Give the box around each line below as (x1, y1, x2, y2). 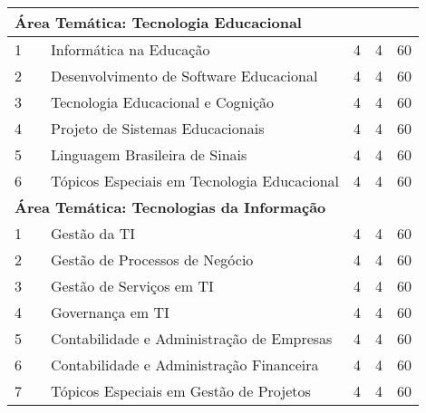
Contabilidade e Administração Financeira (51, 354, 319, 375)
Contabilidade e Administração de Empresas (51, 328, 333, 349)
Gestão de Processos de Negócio (51, 249, 254, 270)
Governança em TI (51, 302, 169, 322)
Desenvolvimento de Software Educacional (51, 65, 318, 86)
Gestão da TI (51, 223, 136, 244)
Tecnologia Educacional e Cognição (51, 91, 275, 112)
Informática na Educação (51, 39, 210, 60)
